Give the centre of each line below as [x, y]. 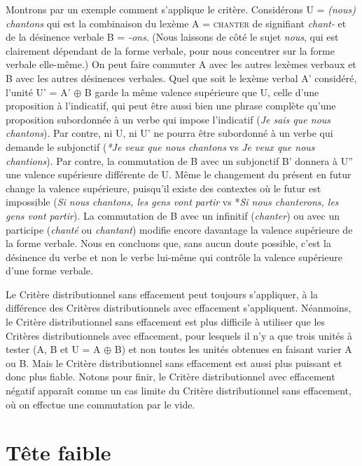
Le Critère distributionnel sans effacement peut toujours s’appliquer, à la [162, 294]
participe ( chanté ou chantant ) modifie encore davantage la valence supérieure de [179, 229]
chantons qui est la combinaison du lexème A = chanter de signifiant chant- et [176, 23]
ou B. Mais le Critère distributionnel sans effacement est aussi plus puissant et [174, 362]
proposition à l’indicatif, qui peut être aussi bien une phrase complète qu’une [171, 106]
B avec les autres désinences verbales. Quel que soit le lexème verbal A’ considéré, [181, 78]
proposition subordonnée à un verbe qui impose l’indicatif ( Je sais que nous [168, 119]
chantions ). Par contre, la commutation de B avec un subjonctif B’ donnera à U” [179, 160]
